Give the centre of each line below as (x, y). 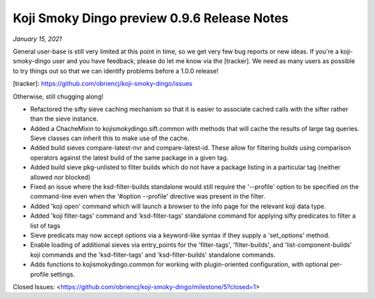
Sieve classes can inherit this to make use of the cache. (110, 138)
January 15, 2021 (37, 39)
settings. (63, 274)
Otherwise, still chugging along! (58, 96)
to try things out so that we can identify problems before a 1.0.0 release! (116, 71)
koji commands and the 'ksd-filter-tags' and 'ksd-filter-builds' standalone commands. (153, 255)
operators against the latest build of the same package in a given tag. (129, 157)
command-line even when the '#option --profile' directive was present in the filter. (148, 196)
